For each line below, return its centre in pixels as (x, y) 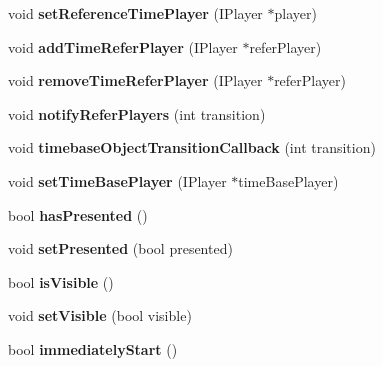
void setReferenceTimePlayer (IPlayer (135, 13)
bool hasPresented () (78, 214)
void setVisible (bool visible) (100, 315)
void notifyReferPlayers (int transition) (137, 113)
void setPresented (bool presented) (120, 248)
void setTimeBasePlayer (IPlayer (117, 180)
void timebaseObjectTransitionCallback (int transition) (192, 147)
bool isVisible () (61, 281)
